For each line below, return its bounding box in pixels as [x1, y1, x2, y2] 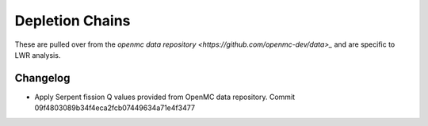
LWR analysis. [14, 50, 61, 59]
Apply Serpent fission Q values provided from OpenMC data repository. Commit [34, 92, 296, 101]
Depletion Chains [14, 12, 131, 29]
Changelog [14, 71, 71, 85]
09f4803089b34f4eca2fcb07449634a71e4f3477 [34, 103, 196, 113]
